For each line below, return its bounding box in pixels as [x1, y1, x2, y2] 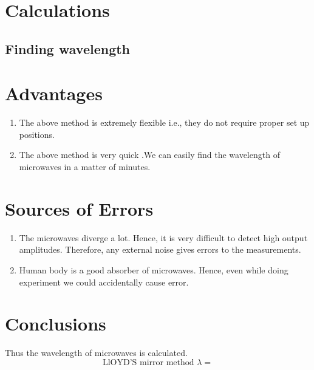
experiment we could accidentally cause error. [19, 275, 189, 288]
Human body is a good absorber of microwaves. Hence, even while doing [19, 263, 288, 276]
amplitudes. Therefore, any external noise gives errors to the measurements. [19, 243, 301, 256]
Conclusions [5, 311, 106, 336]
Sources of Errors [5, 196, 154, 221]
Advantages [5, 81, 103, 106]
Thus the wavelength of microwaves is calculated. [5, 346, 188, 359]
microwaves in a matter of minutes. [19, 160, 151, 173]
